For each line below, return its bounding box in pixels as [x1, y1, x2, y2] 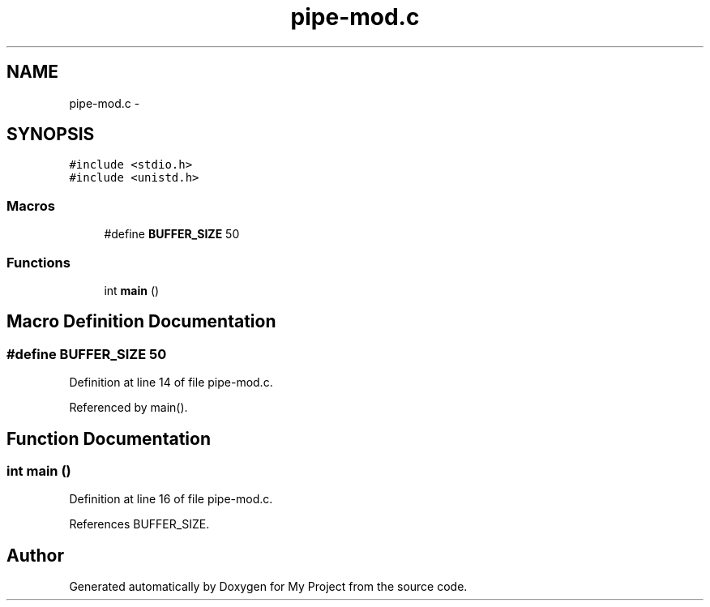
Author [6, 545, 64, 566]
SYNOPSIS [6, 124, 95, 145]
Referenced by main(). [69, 400, 188, 415]
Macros [6, 197, 55, 214]
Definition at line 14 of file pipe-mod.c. [69, 375, 273, 390]
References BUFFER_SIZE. [69, 517, 210, 532]
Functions [6, 254, 71, 271]
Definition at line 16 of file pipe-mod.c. [69, 492, 273, 507]
